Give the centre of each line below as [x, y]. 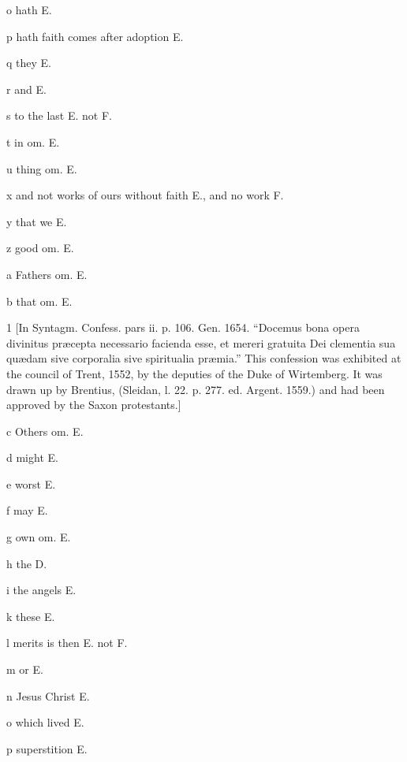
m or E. [25, 669]
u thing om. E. [42, 168]
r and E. [26, 89]
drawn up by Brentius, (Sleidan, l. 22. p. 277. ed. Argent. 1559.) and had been [196, 389]
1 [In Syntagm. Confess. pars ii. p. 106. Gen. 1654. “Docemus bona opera [183, 327]
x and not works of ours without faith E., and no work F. [145, 195]
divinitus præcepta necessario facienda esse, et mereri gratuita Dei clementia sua [201, 342]
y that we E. [37, 221]
